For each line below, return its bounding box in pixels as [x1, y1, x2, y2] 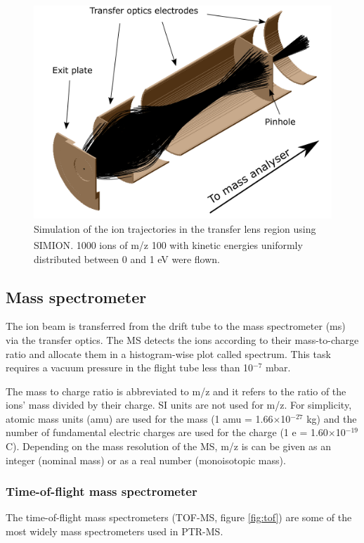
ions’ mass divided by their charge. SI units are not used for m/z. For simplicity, [6, 397, 352, 412]
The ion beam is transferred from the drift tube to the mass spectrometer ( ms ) [6, 319, 346, 333]
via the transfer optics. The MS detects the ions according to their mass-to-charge [6, 332, 359, 347]
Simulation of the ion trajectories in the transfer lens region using [34, 221, 316, 236]
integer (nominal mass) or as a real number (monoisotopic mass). [6, 452, 286, 467]
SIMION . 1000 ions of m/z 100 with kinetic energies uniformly [34, 237, 303, 252]
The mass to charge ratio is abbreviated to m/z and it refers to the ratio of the [6, 383, 346, 398]
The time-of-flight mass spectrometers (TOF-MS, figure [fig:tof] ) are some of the [6, 510, 352, 525]
